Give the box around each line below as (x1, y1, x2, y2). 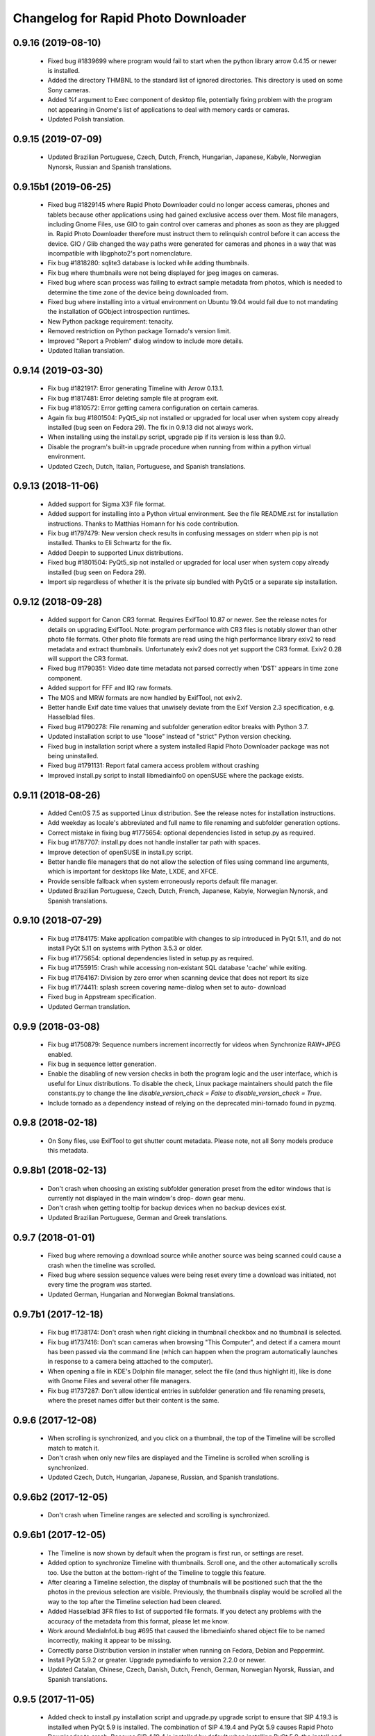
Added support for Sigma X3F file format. (47, 500, 166, 508)
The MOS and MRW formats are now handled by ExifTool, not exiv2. (47, 693, 242, 701)
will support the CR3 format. (47, 655, 128, 662)
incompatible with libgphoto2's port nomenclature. (47, 249, 192, 258)
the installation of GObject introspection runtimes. (47, 308, 190, 316)
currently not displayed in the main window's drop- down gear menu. (47, 1194, 246, 1203)
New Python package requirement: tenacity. (47, 317, 174, 326)
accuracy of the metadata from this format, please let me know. (47, 1617, 229, 1625)
